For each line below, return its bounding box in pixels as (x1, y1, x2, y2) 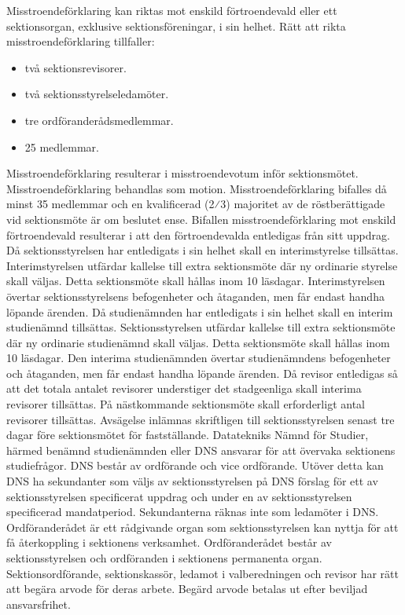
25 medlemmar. (24, 138, 99, 155)
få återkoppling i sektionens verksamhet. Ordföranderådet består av (6, 534, 332, 551)
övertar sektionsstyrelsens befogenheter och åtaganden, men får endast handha (6, 287, 385, 304)
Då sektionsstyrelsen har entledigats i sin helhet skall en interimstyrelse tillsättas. (6, 242, 399, 258)
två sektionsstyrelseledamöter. (24, 86, 169, 102)
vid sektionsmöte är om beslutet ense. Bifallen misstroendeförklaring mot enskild (6, 210, 396, 227)
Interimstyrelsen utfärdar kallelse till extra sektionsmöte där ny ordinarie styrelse (6, 257, 398, 273)
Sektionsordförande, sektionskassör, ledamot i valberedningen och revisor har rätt (6, 565, 399, 581)
